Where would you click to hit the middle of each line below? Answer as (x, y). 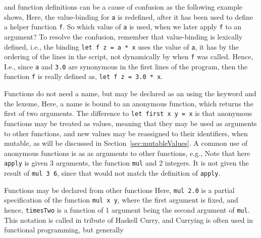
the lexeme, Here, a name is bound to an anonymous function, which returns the (129, 103)
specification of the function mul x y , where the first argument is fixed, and (121, 200)
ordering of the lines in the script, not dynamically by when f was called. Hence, (129, 56)
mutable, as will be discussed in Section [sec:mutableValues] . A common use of (126, 143)
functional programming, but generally (64, 230)
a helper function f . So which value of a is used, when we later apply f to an (123, 27)
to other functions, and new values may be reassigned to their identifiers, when (126, 133)
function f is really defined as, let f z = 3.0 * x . (84, 76)
